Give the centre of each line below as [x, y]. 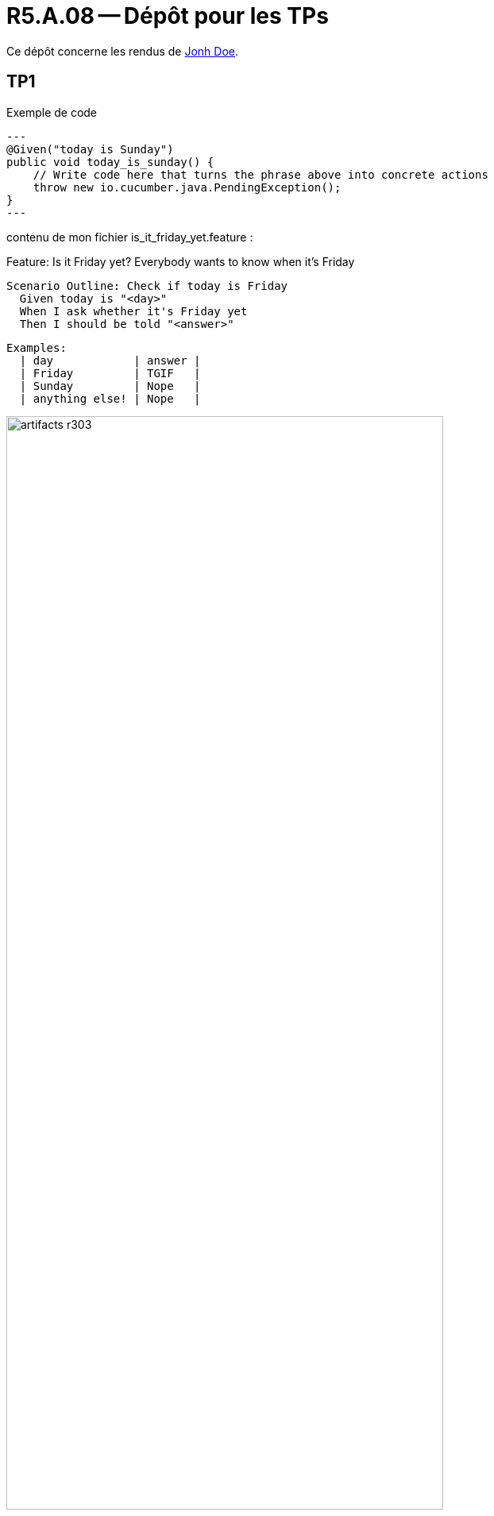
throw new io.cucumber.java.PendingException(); [187, 187]
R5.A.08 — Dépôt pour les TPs [168, 16]
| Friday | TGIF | [110, 373]
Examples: [37, 347]
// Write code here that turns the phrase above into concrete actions [261, 174]
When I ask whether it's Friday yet [133, 311]
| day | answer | [110, 360]
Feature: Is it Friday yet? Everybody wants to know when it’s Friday [181, 261]
